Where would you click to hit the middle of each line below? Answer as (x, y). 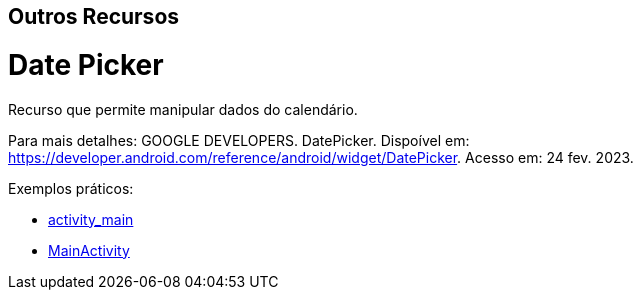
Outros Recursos (94, 16)
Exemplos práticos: (71, 188)
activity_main (91, 219)
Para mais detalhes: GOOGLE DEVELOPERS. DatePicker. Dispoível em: (239, 140)
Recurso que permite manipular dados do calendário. (183, 109)
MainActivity (89, 250)
